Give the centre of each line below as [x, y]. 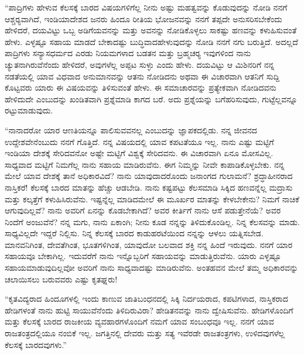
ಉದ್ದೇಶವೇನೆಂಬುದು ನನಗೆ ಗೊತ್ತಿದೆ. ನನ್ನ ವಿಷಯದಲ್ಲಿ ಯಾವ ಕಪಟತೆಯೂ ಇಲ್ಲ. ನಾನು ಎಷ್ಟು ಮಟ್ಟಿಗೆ [139, 141]
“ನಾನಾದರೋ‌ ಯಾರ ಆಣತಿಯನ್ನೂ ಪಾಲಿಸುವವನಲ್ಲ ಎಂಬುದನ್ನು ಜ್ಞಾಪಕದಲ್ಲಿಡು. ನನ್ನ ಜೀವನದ [131, 130]
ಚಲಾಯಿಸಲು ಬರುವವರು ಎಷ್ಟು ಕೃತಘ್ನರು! [61, 279]
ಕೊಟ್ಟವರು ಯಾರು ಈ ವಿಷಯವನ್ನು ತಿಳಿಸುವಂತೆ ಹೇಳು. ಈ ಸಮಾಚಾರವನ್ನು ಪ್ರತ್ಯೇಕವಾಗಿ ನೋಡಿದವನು [141, 87]
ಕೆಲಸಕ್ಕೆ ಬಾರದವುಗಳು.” [36, 344]
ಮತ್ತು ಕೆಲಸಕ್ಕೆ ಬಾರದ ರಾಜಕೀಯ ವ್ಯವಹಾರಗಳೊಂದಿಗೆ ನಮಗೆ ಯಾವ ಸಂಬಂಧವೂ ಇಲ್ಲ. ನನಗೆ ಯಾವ [139, 321]
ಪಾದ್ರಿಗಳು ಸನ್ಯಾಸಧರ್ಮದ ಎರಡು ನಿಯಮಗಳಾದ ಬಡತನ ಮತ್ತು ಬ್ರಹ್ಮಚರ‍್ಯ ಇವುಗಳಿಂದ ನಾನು [128, 53]
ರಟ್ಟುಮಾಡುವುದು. [29, 110]
